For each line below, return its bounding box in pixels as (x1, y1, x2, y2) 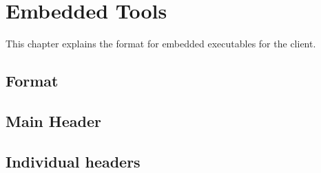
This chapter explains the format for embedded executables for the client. (6, 36, 316, 51)
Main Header (6, 110, 101, 131)
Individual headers (6, 150, 141, 172)
